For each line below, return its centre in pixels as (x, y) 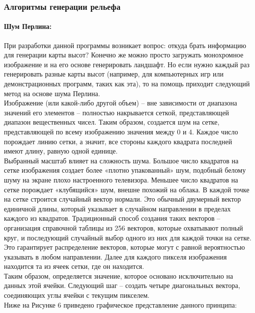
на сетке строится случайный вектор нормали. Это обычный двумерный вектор (123, 199)
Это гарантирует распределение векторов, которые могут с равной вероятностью (125, 247)
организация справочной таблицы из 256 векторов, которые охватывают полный (124, 227)
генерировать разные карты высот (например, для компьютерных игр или (114, 74)
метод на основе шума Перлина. (52, 93)
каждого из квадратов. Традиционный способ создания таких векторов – (112, 218)
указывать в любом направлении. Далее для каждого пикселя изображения (115, 256)
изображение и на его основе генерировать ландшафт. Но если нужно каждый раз (127, 64)
